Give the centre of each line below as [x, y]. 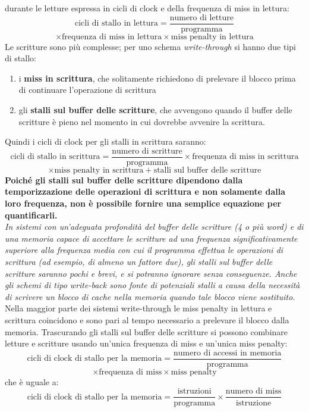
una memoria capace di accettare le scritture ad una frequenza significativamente [151, 238]
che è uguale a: [32, 381]
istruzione [253, 403]
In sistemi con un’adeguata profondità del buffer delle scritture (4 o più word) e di [154, 227]
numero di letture [202, 18]
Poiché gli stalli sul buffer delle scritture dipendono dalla [124, 180]
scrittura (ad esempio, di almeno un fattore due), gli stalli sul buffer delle [139, 262]
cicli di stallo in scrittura [55, 157]
